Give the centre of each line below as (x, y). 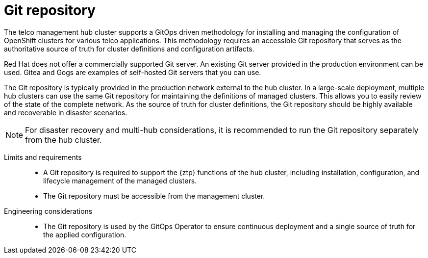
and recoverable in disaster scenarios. (66, 112)
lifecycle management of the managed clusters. (120, 181)
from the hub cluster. (63, 140)
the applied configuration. (85, 234)
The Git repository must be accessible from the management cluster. (154, 196)
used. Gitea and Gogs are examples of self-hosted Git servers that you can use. (133, 72)
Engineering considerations (48, 211)
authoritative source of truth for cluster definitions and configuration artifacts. (129, 49)
